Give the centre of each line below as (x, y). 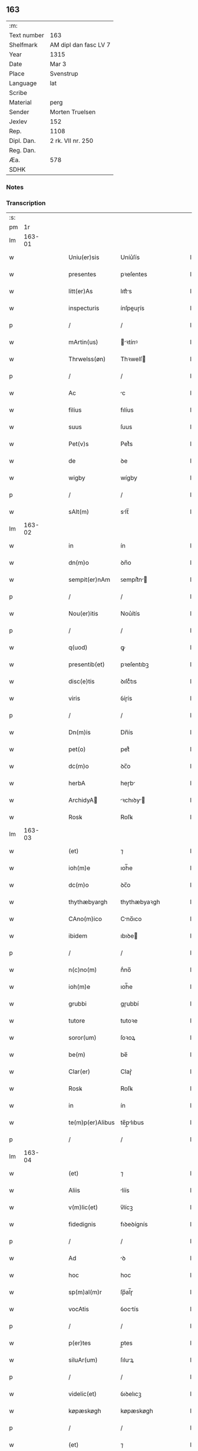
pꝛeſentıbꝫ (135, 664)
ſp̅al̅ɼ (127, 1292)
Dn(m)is (80, 732)
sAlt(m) (79, 512)
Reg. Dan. (23, 150)
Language (23, 83)
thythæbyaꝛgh (140, 902)
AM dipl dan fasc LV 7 (80, 45)
